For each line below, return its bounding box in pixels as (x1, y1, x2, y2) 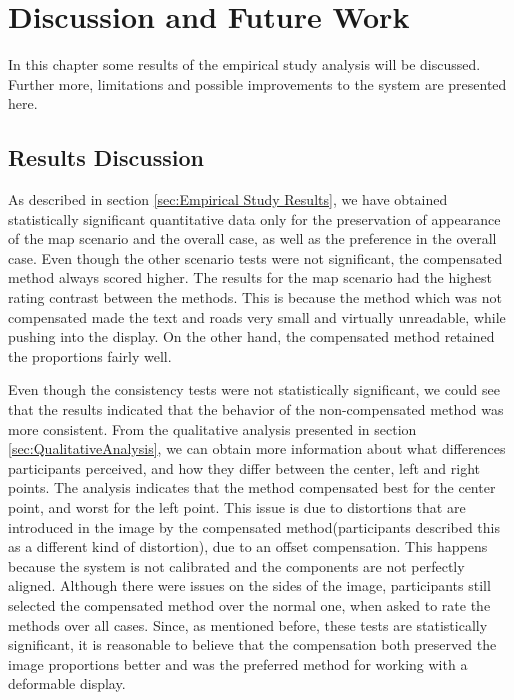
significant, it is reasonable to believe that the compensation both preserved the (8, 634, 497, 655)
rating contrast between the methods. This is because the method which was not (8, 287, 502, 308)
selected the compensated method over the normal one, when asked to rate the (8, 594, 491, 615)
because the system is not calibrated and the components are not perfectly (8, 555, 465, 576)
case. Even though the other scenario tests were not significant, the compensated (8, 247, 503, 268)
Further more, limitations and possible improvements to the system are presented (8, 73, 507, 94)
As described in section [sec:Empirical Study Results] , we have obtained (8, 189, 448, 210)
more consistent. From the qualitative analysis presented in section (8, 418, 417, 439)
